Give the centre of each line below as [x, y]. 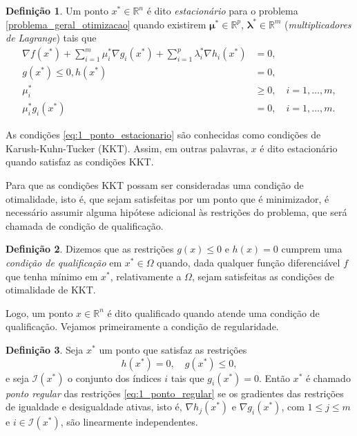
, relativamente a [146, 276]
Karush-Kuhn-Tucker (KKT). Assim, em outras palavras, [127, 148]
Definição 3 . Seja [45, 349]
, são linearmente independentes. [129, 422]
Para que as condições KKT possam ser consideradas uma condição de [155, 185]
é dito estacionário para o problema [222, 10]
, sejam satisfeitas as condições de [263, 276]
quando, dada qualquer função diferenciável [249, 263]
